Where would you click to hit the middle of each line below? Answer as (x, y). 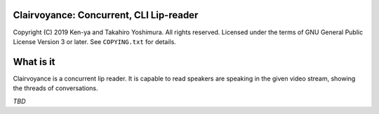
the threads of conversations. (55, 88)
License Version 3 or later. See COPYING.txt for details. (95, 41)
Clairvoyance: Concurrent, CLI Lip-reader (106, 15)
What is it (34, 62)
